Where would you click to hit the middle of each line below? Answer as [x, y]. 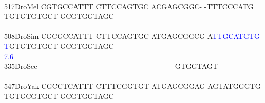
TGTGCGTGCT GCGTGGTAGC [59, 96]
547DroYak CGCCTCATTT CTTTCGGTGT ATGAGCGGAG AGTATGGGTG [132, 86]
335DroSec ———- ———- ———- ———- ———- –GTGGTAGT [111, 66]
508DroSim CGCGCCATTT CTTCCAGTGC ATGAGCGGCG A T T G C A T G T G [132, 36]
